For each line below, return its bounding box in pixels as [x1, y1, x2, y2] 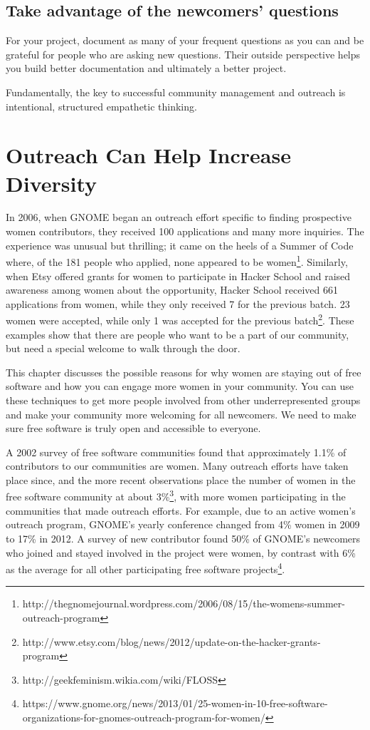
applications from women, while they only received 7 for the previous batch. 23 [6, 296, 350, 311]
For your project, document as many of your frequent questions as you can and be [6, 33, 364, 48]
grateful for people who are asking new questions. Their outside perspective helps [6, 46, 361, 61]
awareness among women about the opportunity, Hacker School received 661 [6, 282, 338, 297]
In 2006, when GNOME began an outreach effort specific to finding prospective [6, 210, 351, 225]
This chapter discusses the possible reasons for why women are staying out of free [6, 364, 361, 379]
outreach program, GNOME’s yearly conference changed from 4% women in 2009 [6, 517, 360, 532]
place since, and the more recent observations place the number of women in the [6, 472, 356, 487]
